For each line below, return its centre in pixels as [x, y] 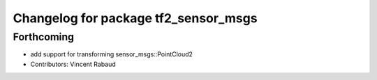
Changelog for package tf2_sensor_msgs [135, 18]
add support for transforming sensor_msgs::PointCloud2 [112, 54]
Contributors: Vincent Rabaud [73, 64]
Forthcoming [44, 37]
